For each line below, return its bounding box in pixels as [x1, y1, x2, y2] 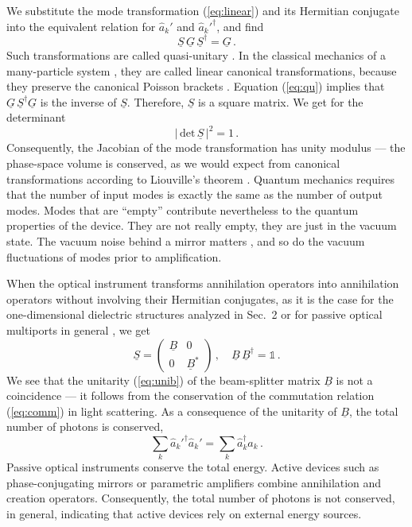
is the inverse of [40, 93, 117, 110]
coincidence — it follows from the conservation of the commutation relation [6, 387, 375, 404]
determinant [6, 109, 66, 126]
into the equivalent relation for [6, 17, 156, 34]
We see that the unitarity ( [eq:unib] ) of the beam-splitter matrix [6, 371, 321, 388]
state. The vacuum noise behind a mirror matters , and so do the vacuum [6, 232, 365, 249]
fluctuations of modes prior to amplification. [6, 248, 222, 265]
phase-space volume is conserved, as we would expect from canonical [6, 154, 340, 171]
